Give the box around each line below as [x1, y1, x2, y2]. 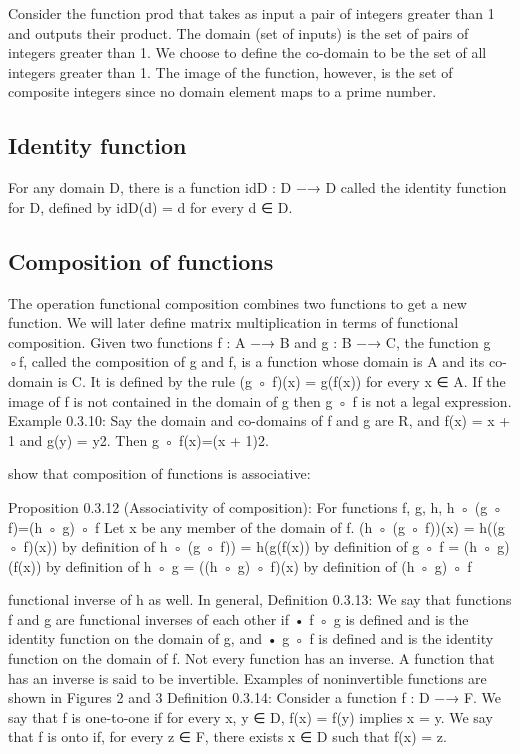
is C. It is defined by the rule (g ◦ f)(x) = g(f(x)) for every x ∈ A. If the [57, 370, 506, 391]
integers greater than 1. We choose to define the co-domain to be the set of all [8, 42, 487, 63]
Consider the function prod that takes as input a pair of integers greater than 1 [8, 3, 495, 23]
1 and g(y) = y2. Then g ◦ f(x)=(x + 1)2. [8, 429, 269, 450]
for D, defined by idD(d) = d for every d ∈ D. [8, 196, 293, 217]
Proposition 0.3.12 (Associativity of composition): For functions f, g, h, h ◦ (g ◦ [8, 496, 503, 517]
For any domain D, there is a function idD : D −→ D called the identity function [8, 177, 507, 198]
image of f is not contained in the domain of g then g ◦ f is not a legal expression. [8, 390, 512, 411]
